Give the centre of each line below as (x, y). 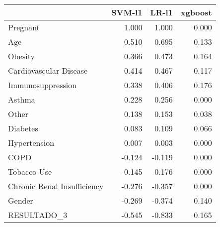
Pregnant (24, 27)
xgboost (196, 12)
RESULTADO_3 (38, 215)
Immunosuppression (42, 85)
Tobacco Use (30, 171)
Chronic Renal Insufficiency (56, 186)
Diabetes (23, 128)
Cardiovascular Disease (48, 70)
